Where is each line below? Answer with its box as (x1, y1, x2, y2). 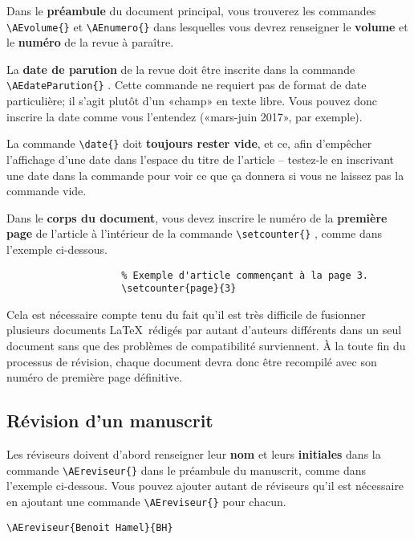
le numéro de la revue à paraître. (6, 34, 174, 51)
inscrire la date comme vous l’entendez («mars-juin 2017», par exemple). (6, 108, 363, 125)
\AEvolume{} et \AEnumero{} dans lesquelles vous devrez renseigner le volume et (6, 18, 408, 35)
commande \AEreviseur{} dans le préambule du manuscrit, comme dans (6, 461, 367, 478)
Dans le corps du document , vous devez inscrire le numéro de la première (6, 209, 388, 226)
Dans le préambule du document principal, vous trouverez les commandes (6, 2, 376, 18)
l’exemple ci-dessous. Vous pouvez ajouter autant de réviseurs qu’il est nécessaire (6, 477, 404, 494)
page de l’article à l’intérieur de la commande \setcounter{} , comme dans (6, 225, 383, 242)
